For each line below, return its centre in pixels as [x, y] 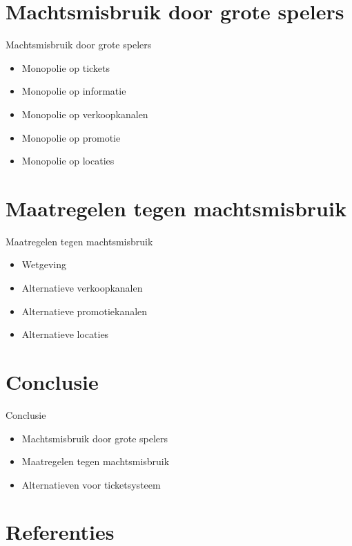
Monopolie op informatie [74, 91]
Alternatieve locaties [65, 334]
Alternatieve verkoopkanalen [82, 288]
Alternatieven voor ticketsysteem [91, 484]
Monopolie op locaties [68, 161]
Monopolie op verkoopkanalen [85, 114]
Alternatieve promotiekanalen [85, 311]
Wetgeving [44, 264]
